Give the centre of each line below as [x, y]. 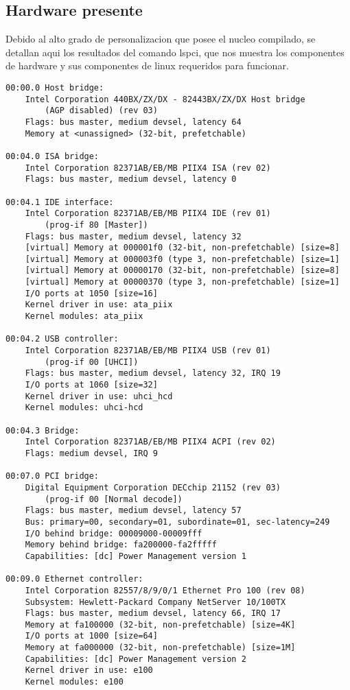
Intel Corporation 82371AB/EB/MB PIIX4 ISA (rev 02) [148, 168]
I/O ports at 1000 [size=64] [91, 636]
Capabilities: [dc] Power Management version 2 [136, 659]
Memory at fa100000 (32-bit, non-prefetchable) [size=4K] [160, 624]
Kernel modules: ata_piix [84, 317]
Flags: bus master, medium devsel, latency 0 [131, 179]
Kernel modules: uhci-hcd [84, 408]
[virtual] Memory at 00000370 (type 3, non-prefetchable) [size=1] [182, 282]
